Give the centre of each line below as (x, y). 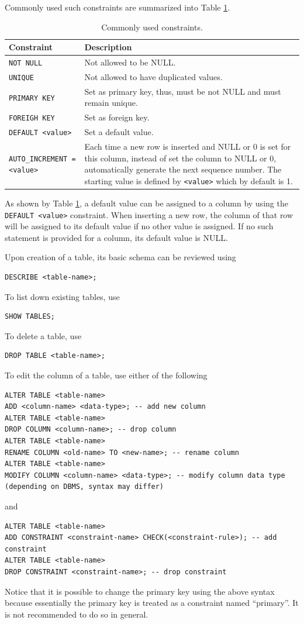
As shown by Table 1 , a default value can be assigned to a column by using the (146, 203)
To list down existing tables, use (62, 296)
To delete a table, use (43, 335)
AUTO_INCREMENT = (42, 159)
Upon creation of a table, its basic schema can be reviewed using (120, 257)
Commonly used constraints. (152, 27)
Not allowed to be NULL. (130, 62)
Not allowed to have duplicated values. (153, 76)
